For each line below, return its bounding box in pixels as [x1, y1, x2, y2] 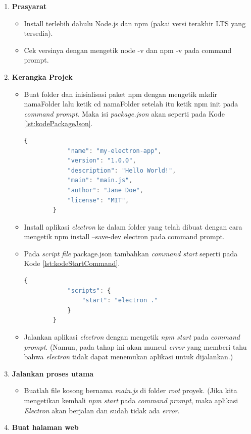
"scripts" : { [67, 287, 111, 294]
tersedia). [24, 28, 53, 38]
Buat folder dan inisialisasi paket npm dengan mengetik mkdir [24, 88, 218, 99]
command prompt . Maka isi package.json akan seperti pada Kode [24, 108, 225, 119]
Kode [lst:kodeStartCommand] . [24, 258, 120, 268]
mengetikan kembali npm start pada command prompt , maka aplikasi [24, 395, 238, 405]
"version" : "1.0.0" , [67, 157, 136, 165]
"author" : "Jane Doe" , [67, 186, 143, 194]
